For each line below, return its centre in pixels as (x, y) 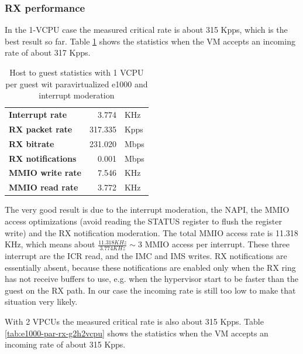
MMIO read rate (44, 187)
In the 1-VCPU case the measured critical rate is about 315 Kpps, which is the (146, 30)
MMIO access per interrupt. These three (217, 244)
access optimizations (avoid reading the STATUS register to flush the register (143, 221)
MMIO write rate (45, 173)
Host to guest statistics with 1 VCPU (77, 72)
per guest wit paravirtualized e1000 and (77, 84)
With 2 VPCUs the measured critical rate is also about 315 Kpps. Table (134, 321)
